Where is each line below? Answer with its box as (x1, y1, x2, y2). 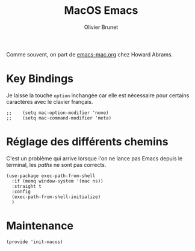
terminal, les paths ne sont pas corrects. (6, 161, 107, 168)
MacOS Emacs (64, 4, 138, 17)
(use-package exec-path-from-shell (6, 172, 96, 179)
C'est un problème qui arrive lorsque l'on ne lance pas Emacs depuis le (6, 154, 183, 162)
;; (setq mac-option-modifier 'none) (6, 109, 110, 116)
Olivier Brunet (84, 23, 119, 31)
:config (11, 189, 31, 195)
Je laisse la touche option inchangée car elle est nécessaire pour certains (6, 91, 190, 99)
